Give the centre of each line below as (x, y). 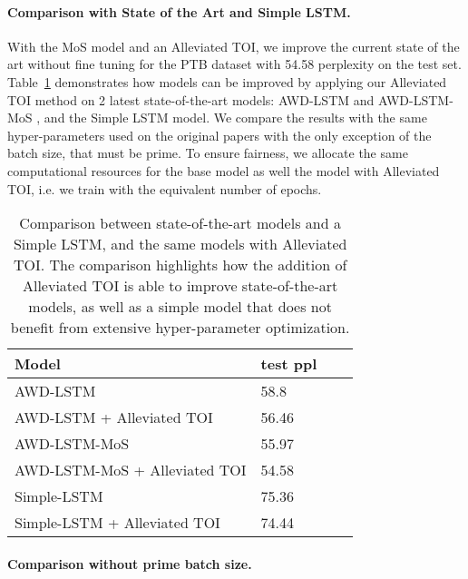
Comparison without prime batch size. (130, 563)
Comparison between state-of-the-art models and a (180, 223)
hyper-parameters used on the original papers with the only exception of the (219, 135)
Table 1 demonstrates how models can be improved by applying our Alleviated (227, 81)
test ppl (289, 364)
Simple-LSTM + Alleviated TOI (117, 523)
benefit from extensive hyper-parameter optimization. (180, 328)
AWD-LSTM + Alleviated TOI (114, 417)
